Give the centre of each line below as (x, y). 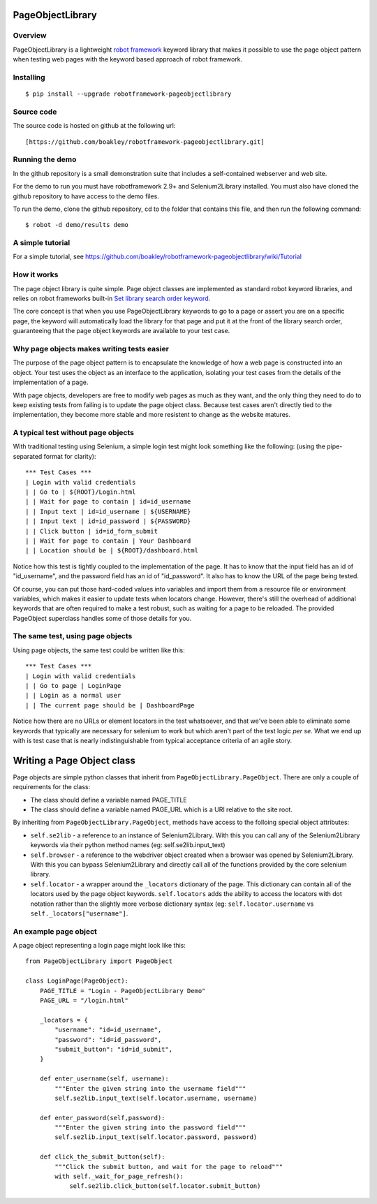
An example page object (55, 931)
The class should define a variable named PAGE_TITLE (109, 800)
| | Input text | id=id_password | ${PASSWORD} (108, 521)
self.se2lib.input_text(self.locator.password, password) (156, 1137)
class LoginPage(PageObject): (77, 981)
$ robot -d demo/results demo (77, 225)
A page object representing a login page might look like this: (99, 946)
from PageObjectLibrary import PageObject (99, 961)
